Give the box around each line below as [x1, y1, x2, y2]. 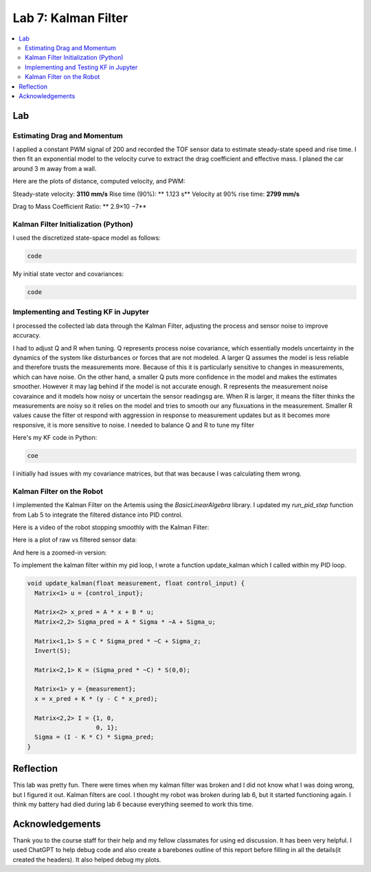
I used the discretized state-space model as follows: [12, 234, 161, 242]
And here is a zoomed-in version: [12, 548, 107, 557]
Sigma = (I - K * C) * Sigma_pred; [34, 733, 155, 741]
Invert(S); [34, 647, 71, 654]
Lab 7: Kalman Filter [12, 10, 128, 25]
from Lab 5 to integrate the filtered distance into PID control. [12, 511, 183, 519]
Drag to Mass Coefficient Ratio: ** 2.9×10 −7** [12, 203, 147, 210]
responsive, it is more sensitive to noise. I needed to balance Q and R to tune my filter [12, 421, 255, 429]
